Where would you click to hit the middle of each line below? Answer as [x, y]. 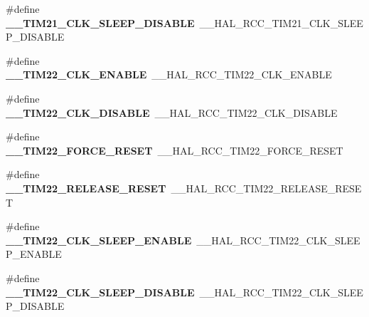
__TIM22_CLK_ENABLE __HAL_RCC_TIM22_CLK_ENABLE [169, 74]
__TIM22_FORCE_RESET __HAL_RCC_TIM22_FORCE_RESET [175, 150]
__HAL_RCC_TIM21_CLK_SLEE [281, 22]
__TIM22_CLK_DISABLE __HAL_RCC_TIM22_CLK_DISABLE [172, 112]
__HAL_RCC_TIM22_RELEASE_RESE [266, 188]
